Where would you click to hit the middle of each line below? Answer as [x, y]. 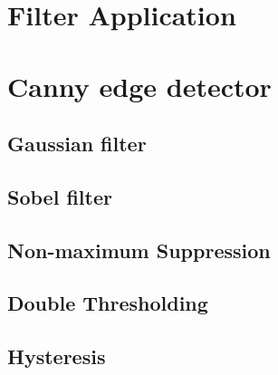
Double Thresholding [108, 303]
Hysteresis [57, 356]
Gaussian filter [77, 144]
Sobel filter [60, 196]
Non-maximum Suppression [139, 250]
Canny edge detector [139, 86]
